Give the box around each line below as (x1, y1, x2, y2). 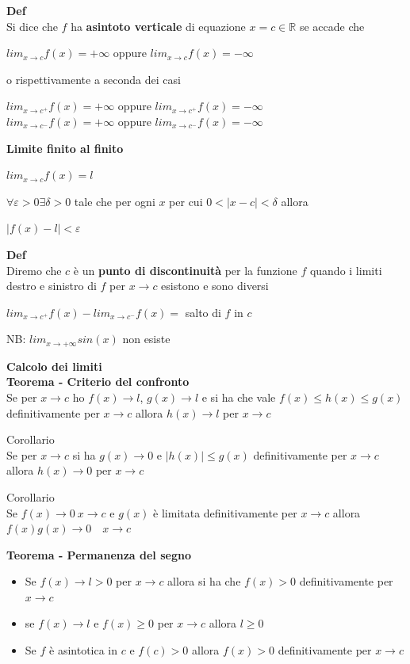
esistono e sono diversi (161, 277, 269, 294)
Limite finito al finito (6, 139, 124, 156)
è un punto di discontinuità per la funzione (73, 261, 297, 278)
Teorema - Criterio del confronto (6, 373, 190, 390)
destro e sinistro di (6, 277, 97, 294)
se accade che (299, 17, 365, 34)
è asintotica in (49, 642, 118, 658)
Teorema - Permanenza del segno (6, 546, 191, 563)
